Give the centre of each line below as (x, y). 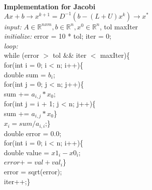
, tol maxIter (119, 26)
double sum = (25, 74)
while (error (22, 55)
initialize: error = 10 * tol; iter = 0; (58, 36)
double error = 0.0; (33, 133)
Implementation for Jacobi (50, 6)
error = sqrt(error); (33, 172)
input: (13, 26)
